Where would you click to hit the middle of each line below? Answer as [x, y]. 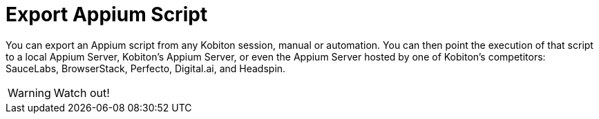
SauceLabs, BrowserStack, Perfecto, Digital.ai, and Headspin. [146, 68]
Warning [29, 93]
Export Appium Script [107, 14]
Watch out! [82, 93]
